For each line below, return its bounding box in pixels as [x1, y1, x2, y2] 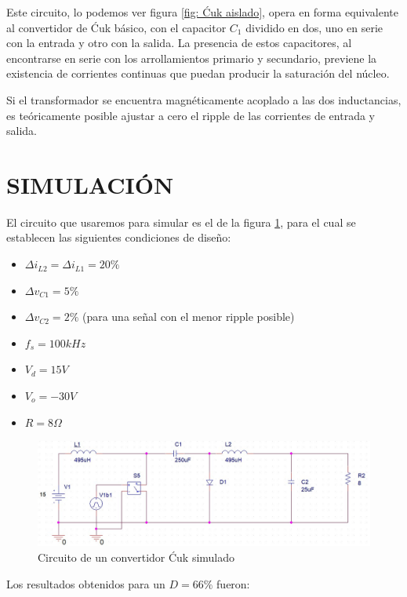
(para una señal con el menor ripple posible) [82, 308, 295, 325]
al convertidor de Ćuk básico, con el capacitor [6, 19, 227, 35]
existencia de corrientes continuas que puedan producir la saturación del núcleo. [6, 65, 390, 82]
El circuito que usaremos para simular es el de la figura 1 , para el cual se [6, 213, 356, 230]
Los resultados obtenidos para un [6, 575, 165, 592]
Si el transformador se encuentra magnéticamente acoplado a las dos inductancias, [6, 91, 402, 107]
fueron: [216, 575, 250, 592]
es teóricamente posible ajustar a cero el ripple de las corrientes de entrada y [6, 107, 375, 123]
